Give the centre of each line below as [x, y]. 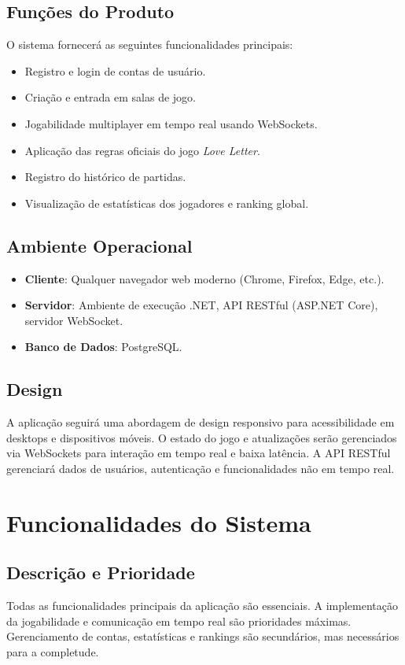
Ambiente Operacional [99, 245]
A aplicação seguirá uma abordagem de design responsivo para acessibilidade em [201, 422]
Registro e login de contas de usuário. [115, 70]
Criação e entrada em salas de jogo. [110, 97]
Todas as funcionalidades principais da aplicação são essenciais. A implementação [202, 606]
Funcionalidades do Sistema [159, 522]
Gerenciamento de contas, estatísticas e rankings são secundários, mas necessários [203, 636]
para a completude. [53, 651]
